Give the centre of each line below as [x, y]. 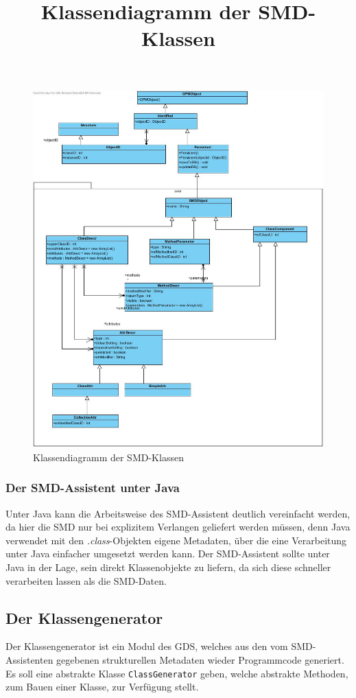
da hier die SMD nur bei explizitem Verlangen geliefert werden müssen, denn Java [178, 527]
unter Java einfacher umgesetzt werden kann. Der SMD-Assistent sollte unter [168, 554]
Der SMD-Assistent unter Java [93, 488]
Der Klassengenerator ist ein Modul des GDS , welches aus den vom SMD [159, 646]
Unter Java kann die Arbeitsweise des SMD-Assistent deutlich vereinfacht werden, [178, 513]
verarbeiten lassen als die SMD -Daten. [86, 580]
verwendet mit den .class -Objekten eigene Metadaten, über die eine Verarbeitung [176, 540]
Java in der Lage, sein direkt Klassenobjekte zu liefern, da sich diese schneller [168, 567]
